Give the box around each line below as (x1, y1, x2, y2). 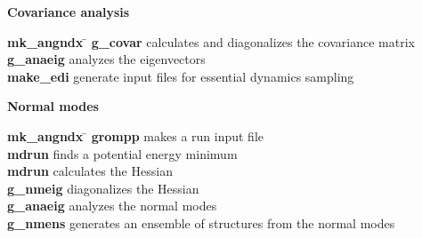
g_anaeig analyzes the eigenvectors (7, 50, 206, 68)
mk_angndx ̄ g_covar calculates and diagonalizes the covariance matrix (7, 32, 415, 51)
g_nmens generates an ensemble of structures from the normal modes (7, 213, 395, 232)
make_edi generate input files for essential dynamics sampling (7, 67, 354, 85)
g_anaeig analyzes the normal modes (7, 196, 217, 215)
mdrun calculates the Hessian (7, 162, 173, 180)
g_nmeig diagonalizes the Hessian (7, 178, 199, 197)
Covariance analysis (7, 3, 130, 20)
